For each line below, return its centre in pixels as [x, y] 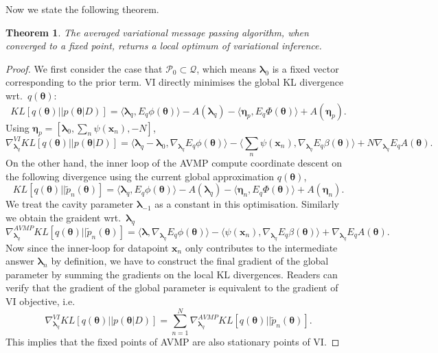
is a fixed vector [306, 68]
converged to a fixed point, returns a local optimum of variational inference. [164, 46]
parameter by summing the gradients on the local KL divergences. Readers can [172, 274]
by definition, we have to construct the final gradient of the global [190, 261]
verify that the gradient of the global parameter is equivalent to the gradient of [172, 288]
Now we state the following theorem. [82, 9]
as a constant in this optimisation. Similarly [247, 204]
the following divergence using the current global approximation [140, 176]
